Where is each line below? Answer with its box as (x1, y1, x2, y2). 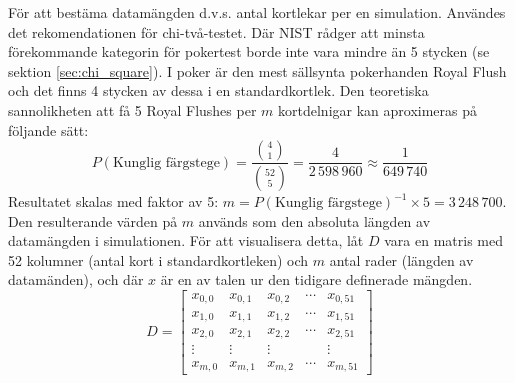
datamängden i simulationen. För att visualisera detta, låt (8, 230, 364, 251)
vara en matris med (384, 230, 503, 251)
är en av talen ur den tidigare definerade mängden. (160, 269, 473, 290)
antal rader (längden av (329, 249, 474, 270)
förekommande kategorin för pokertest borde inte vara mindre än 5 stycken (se (8, 41, 490, 62)
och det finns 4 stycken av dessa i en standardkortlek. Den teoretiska (8, 80, 429, 101)
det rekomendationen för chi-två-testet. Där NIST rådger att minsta (8, 21, 425, 42)
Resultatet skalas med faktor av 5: (8, 191, 219, 212)
